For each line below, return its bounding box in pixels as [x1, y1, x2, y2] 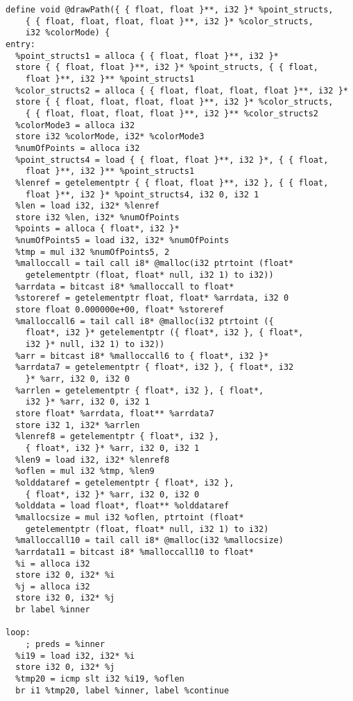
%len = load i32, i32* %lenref [15, 201, 160, 211]
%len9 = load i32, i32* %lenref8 [15, 454, 170, 465]
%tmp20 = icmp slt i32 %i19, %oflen [15, 674, 184, 684]
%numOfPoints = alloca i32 [15, 143, 140, 153]
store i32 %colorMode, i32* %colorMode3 [15, 132, 205, 142]
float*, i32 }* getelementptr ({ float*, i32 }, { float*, [25, 328, 304, 338]
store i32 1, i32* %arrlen [15, 420, 140, 430]
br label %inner [15, 605, 90, 615]
